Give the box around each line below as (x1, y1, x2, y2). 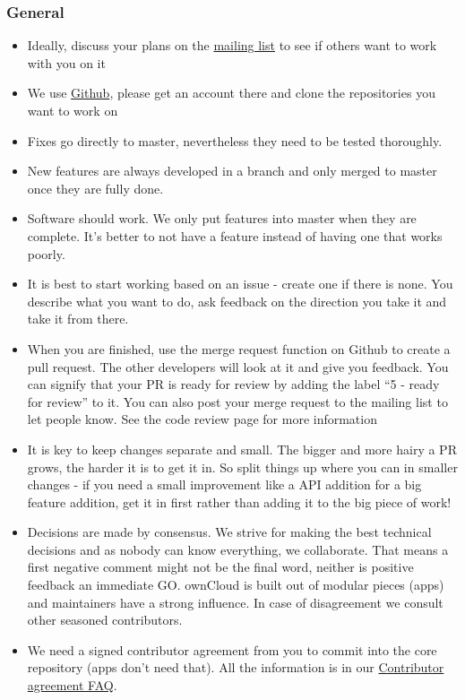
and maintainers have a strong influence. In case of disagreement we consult (27, 592, 443, 611)
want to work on (27, 101, 118, 119)
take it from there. (27, 309, 129, 328)
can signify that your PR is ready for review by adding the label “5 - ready (27, 375, 440, 393)
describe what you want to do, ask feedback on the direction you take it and (27, 291, 447, 310)
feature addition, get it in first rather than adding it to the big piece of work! (27, 492, 452, 511)
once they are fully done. (27, 178, 164, 197)
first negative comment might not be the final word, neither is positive (27, 557, 414, 576)
